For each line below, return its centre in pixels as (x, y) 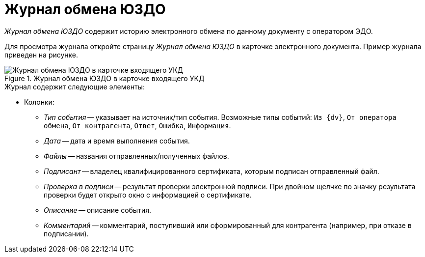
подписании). (66, 233)
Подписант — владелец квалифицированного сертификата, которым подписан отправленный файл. (212, 171)
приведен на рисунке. (41, 55)
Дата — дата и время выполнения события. (117, 141)
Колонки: (39, 102)
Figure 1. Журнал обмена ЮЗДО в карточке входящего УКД (105, 78)
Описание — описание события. (97, 210)
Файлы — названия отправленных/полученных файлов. (136, 156)
